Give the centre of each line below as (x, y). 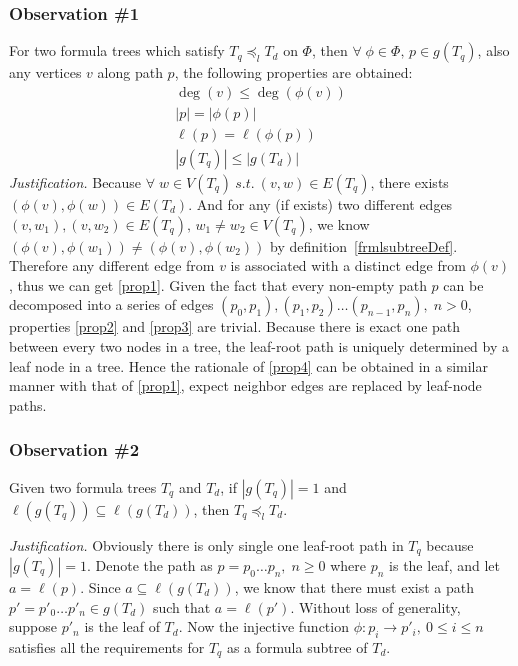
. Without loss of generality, (375, 606)
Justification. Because (75, 181)
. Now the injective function (263, 626)
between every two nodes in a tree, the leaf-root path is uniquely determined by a (259, 345)
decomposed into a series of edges (111, 304)
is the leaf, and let (444, 564)
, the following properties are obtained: (293, 72)
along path (130, 72)
